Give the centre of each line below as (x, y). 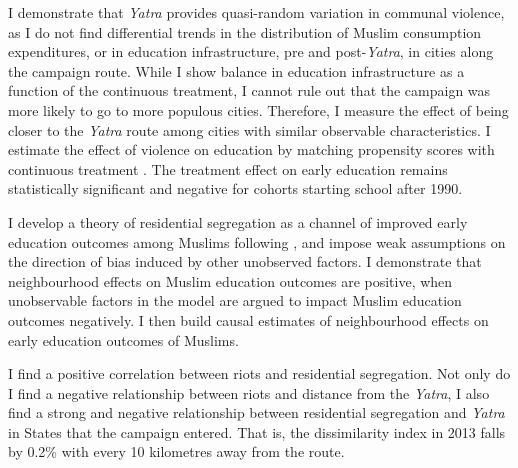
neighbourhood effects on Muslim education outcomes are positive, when (230, 280)
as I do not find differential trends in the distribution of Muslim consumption (245, 31)
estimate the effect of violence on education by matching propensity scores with (251, 149)
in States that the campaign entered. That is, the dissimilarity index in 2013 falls (257, 431)
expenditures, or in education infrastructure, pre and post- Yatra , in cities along (251, 51)
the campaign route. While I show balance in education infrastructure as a (236, 70)
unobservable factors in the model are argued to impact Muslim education (235, 300)
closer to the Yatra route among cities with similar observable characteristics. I (249, 129)
